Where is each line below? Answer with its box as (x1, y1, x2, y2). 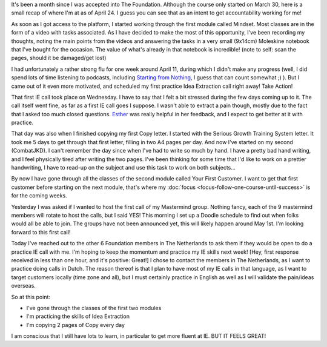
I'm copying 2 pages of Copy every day (26, 321, 125, 328)
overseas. (11, 282, 36, 289)
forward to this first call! (11, 228, 71, 236)
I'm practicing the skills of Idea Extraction (26, 312, 130, 320)
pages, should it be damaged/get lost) (11, 55, 107, 62)
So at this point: (11, 293, 51, 300)
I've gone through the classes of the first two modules (26, 304, 162, 311)
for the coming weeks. (11, 192, 67, 199)
